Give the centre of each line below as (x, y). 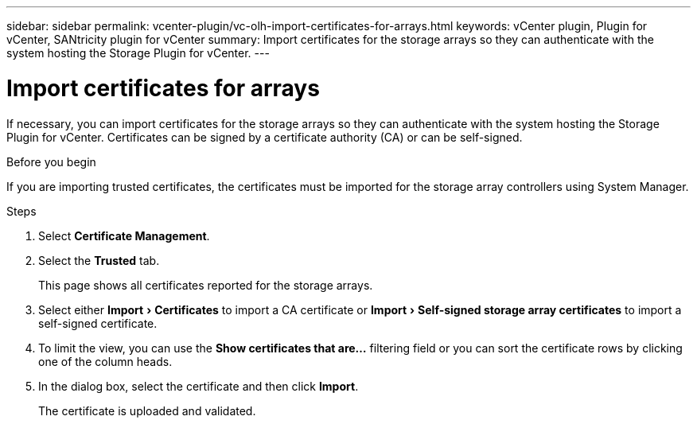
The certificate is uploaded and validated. (147, 410)
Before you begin (51, 161)
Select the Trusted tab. (99, 260)
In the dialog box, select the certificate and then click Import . (199, 386)
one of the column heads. (105, 361)
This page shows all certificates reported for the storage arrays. (206, 285)
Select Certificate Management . (124, 235)
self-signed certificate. (98, 323)
